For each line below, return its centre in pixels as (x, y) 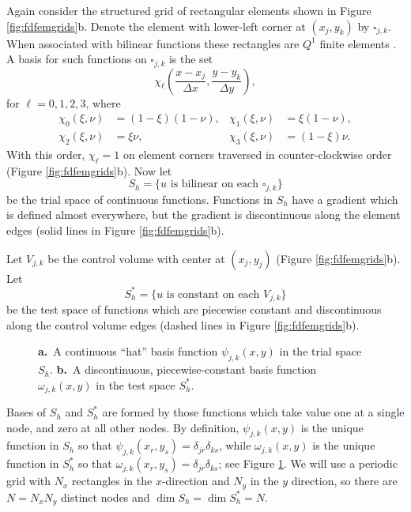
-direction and (196, 481)
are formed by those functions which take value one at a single (253, 412)
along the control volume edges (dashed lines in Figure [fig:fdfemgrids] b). (183, 324)
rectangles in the (112, 481)
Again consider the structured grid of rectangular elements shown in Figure (189, 10)
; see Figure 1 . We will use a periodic (308, 463)
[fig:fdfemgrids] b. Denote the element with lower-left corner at (156, 26)
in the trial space (321, 351)
